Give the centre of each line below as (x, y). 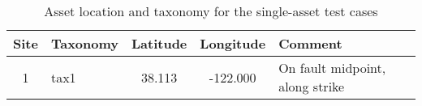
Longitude (233, 43)
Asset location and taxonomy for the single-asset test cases (211, 11)
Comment (310, 43)
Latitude (159, 43)
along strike (312, 86)
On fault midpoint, (332, 68)
